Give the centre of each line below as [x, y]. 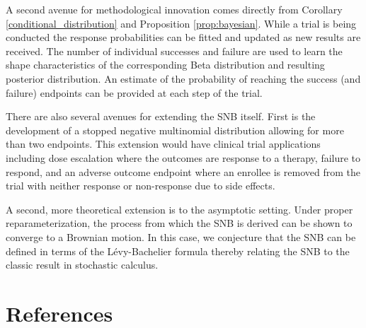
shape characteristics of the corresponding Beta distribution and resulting [165, 65]
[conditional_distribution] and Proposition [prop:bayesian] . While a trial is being [181, 23]
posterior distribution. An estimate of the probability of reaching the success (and [183, 78]
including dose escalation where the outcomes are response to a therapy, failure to [183, 157]
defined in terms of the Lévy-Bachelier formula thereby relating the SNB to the [178, 251]
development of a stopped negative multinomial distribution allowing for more [175, 130]
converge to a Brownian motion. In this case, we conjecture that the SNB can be [181, 236]
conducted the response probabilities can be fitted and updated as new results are [183, 37]
